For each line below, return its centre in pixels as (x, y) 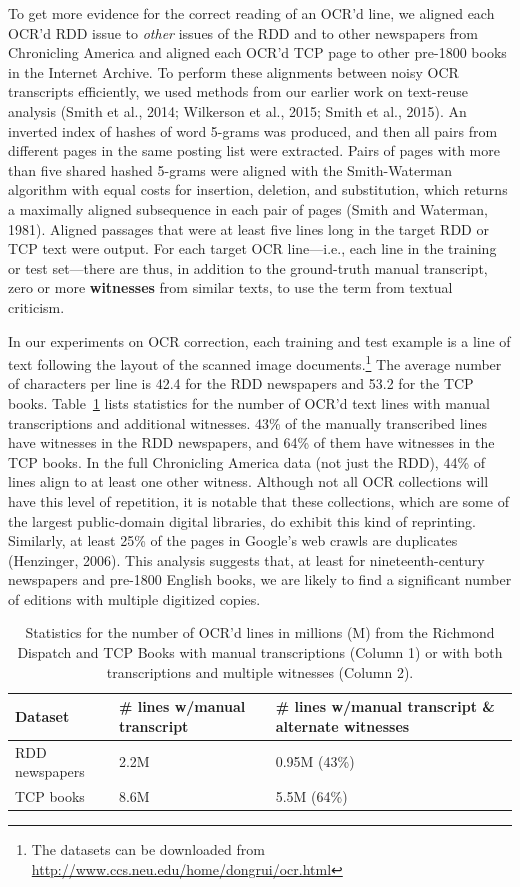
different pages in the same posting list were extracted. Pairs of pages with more (254, 150)
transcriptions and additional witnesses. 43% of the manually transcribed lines (248, 422)
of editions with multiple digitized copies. (134, 598)
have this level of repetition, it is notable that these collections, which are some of (258, 500)
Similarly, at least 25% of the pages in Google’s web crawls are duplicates (233, 540)
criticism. (36, 306)
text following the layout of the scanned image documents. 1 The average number (255, 362)
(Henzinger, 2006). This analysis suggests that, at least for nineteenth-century (246, 559)
